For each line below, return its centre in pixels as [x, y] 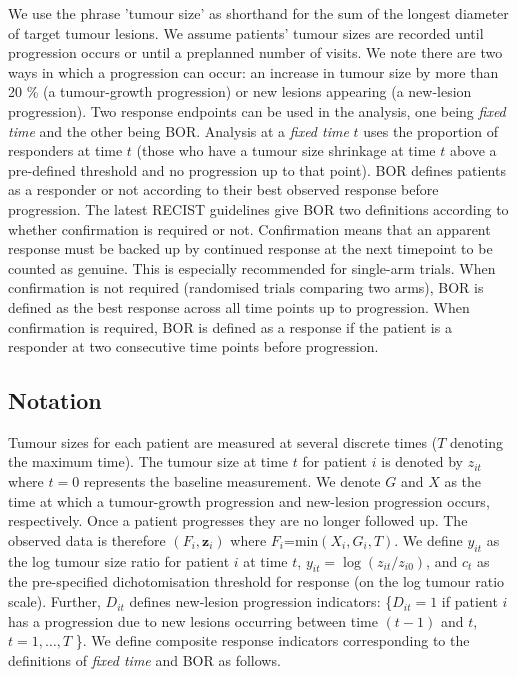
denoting [476, 441]
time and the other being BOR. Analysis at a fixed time [178, 130]
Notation [55, 400]
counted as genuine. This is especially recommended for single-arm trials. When [252, 267]
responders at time [65, 150]
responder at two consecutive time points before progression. [193, 346]
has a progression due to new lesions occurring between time [193, 620]
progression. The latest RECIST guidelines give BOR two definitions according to [258, 208]
